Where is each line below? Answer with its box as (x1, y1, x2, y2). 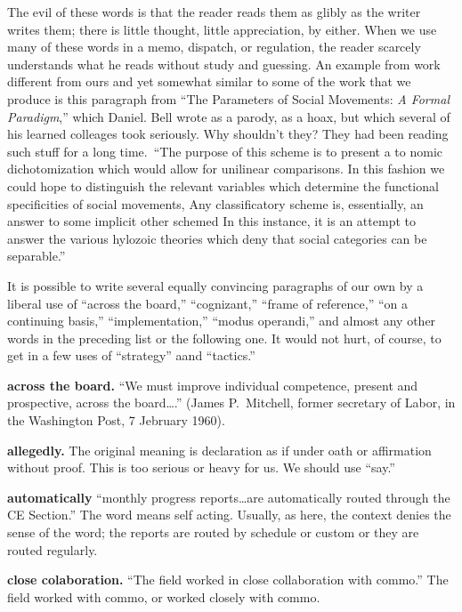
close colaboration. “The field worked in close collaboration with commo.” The (7, 570, 449, 589)
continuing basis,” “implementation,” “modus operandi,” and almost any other (7, 311, 436, 330)
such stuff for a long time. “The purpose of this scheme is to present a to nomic (7, 141, 443, 160)
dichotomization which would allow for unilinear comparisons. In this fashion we (7, 159, 445, 178)
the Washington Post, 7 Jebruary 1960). (7, 411, 225, 430)
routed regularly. (7, 540, 98, 559)
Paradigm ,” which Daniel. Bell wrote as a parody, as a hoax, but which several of (7, 107, 450, 125)
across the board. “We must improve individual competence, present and (7, 375, 418, 394)
